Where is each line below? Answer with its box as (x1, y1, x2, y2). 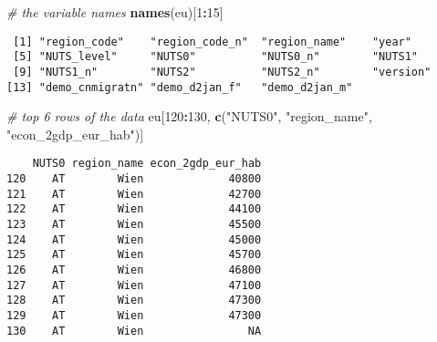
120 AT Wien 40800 (6, 172, 262, 186)
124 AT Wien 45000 (6, 233, 262, 246)
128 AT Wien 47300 (6, 294, 262, 307)
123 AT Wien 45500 (6, 218, 262, 232)
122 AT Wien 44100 (6, 202, 262, 216)
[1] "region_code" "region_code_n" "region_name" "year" (13, 35, 411, 48)
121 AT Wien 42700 (6, 187, 262, 201)
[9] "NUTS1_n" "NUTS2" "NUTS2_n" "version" (13, 65, 432, 78)
